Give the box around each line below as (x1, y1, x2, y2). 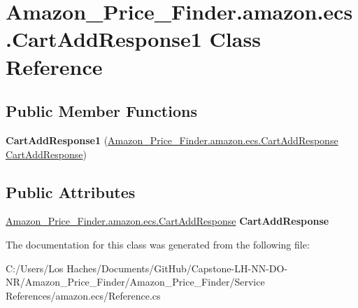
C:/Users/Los (6, 260, 64, 275)
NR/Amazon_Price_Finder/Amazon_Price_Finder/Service (6, 274, 265, 289)
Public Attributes (6, 181, 136, 202)
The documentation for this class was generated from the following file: (6, 237, 310, 251)
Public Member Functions (6, 100, 197, 122)
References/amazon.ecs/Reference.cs (6, 288, 161, 302)
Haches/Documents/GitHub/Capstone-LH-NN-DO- (66, 260, 288, 275)
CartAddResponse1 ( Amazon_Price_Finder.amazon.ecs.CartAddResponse (6, 132, 338, 147)
